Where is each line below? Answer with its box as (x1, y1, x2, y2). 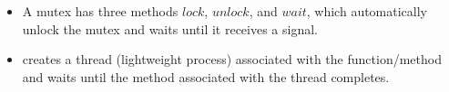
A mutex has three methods (22, 2, 179, 20)
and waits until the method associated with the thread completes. (22, 67, 390, 86)
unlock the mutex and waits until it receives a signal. (22, 19, 318, 38)
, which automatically (306, 2, 428, 20)
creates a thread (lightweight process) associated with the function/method (22, 50, 442, 69)
